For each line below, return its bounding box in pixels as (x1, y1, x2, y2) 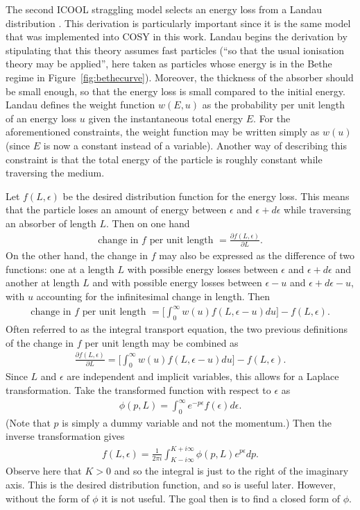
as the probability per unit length (202, 97, 345, 112)
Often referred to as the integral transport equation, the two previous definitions (6, 321, 348, 336)
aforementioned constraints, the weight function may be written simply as (6, 124, 320, 139)
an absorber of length (6, 215, 96, 230)
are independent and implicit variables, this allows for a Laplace (67, 369, 339, 384)
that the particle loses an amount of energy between (6, 202, 227, 217)
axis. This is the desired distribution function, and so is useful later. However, (6, 477, 336, 491)
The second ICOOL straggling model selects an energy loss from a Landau (6, 2, 322, 16)
